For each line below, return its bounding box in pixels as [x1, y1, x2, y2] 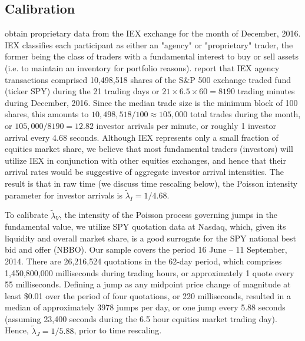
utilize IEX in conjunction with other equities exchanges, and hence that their [5, 154, 287, 166]
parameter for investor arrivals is [5, 188, 122, 201]
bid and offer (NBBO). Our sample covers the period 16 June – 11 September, [5, 243, 287, 256]
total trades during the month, [190, 108, 301, 120]
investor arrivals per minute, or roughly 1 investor [96, 119, 277, 131]
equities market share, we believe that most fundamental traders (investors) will [5, 143, 293, 155]
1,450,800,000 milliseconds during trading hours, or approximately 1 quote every [5, 266, 294, 279]
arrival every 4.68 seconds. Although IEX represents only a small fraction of [5, 131, 279, 143]
